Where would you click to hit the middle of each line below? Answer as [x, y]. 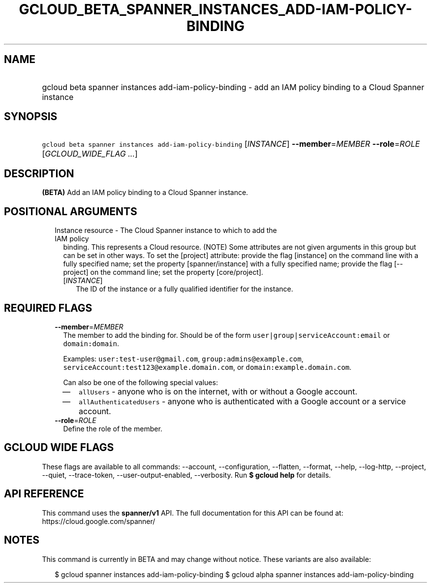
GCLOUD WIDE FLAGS [59, 448]
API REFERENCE [44, 494]
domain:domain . [91, 343]
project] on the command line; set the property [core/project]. [163, 272]
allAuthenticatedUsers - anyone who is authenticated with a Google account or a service [242, 401]
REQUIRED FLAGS [48, 308]
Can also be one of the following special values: [140, 382]
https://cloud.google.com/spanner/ [99, 521]
